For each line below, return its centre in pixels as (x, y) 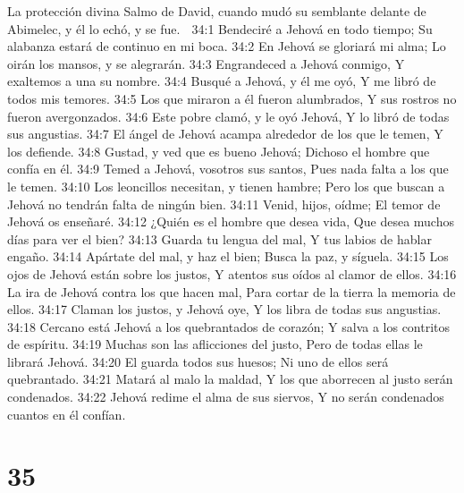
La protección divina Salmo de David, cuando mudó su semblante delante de (217, 11)
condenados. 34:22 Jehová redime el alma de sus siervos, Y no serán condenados (226, 397)
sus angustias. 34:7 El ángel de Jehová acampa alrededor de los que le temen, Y (225, 134)
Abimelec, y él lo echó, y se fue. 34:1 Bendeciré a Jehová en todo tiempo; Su (220, 28)
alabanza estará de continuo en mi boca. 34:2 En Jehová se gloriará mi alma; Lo (227, 46)
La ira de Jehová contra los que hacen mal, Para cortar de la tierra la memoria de (232, 291)
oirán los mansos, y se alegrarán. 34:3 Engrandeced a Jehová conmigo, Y (206, 63)
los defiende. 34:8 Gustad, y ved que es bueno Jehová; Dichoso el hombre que (219, 151)
